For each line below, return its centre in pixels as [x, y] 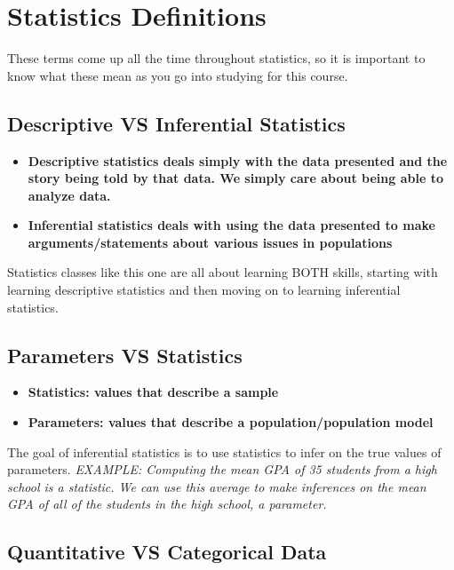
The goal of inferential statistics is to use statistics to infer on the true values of [224, 451]
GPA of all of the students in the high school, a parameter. [167, 504]
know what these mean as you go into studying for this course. [178, 75]
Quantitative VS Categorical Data [167, 552]
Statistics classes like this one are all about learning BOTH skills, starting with [223, 272]
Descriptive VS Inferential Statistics [176, 123]
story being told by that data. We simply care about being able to [235, 178]
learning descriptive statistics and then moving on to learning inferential [204, 290]
